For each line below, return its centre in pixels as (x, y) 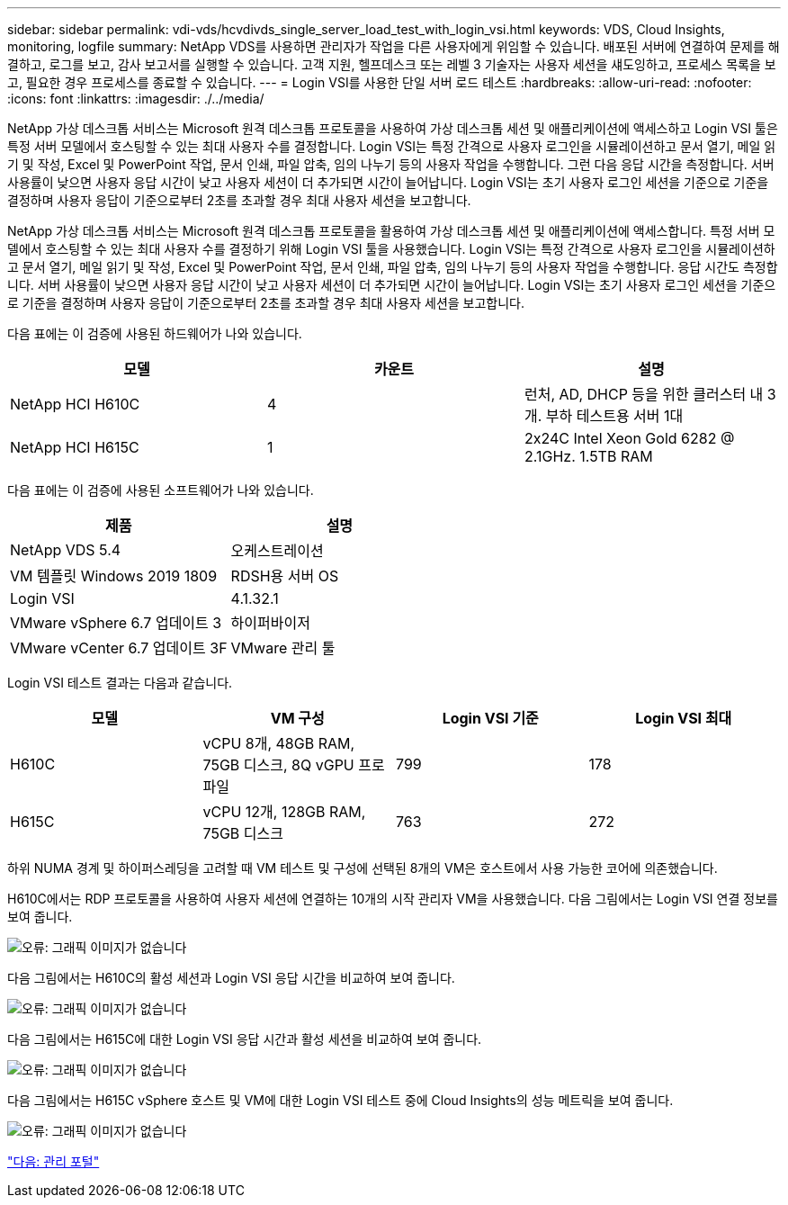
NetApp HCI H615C (75, 447)
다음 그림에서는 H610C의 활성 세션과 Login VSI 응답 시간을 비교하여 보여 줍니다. (231, 978)
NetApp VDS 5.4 (66, 550)
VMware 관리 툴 (283, 648)
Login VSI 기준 (490, 718)
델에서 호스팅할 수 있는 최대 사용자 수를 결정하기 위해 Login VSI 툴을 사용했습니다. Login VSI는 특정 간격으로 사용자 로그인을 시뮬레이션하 (391, 249)
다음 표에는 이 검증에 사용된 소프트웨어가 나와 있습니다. (161, 490)
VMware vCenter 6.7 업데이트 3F (119, 648)
